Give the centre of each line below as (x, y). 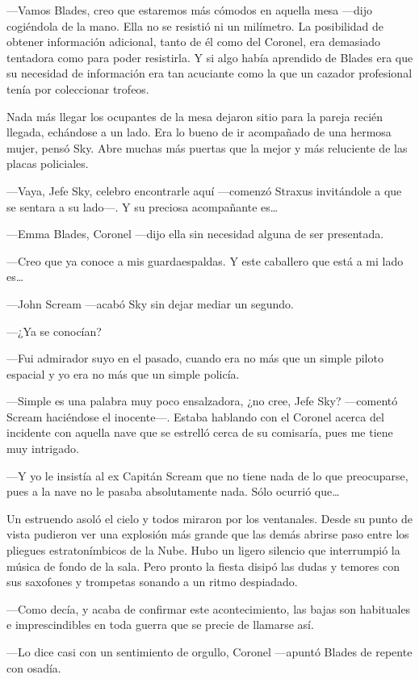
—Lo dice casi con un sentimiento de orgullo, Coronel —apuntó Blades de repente (209, 652)
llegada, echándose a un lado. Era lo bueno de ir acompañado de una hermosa (199, 132)
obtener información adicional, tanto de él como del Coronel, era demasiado (194, 42)
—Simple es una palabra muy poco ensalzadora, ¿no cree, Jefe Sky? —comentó (202, 401)
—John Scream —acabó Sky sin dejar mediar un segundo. (150, 303)
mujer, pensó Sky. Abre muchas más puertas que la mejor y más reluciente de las (207, 147)
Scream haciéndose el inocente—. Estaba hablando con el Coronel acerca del (195, 416)
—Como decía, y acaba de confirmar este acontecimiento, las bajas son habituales (209, 608)
